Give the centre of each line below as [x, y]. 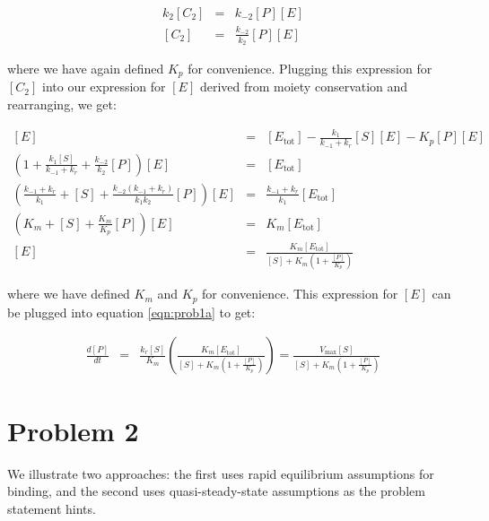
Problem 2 [73, 430]
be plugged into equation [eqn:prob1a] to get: [131, 312]
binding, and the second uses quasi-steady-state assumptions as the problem [216, 491]
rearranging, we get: [62, 104]
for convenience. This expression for [300, 294]
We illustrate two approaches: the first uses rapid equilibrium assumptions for [221, 473]
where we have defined [69, 294]
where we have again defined [86, 69]
